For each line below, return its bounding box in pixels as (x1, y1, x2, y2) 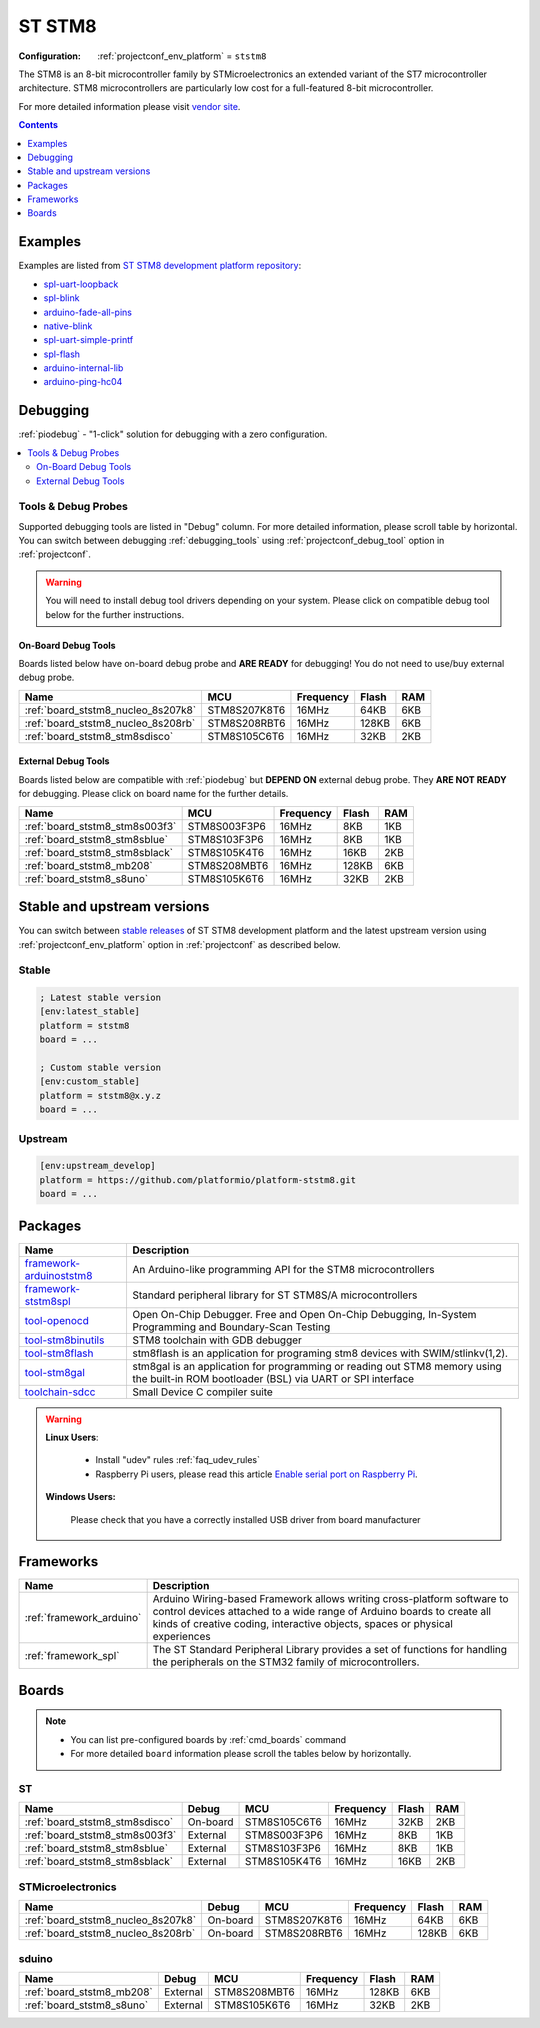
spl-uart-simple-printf (43, 334, 134, 346)
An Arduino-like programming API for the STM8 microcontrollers (131, 1262, 435, 1276)
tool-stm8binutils (24, 1333, 105, 1347)
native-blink (43, 320, 93, 332)
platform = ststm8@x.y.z (39, 1090, 162, 1101)
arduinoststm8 (24, 1268, 93, 1282)
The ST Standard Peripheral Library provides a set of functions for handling (152, 1643, 508, 1657)
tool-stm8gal (24, 1365, 85, 1379)
